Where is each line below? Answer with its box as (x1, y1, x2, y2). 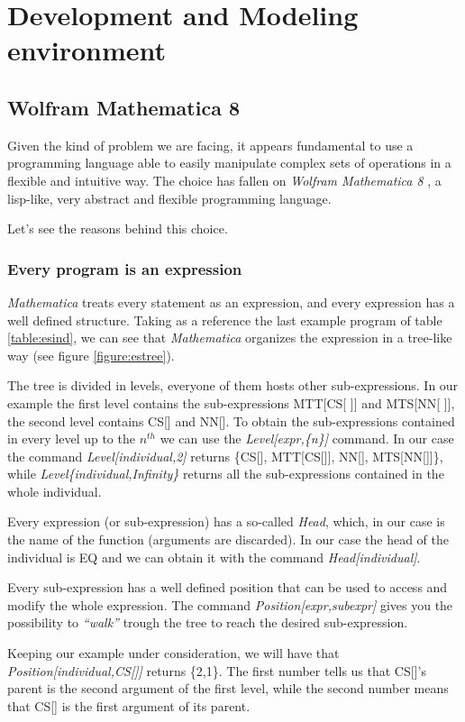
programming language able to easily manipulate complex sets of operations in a (7, 153, 451, 172)
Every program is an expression (7, 257, 242, 279)
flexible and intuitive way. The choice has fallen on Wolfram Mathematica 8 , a (7, 170, 442, 189)
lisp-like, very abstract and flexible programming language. (7, 188, 332, 207)
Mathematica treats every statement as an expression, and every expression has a (7, 292, 455, 311)
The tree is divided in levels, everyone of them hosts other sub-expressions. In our (7, 376, 459, 395)
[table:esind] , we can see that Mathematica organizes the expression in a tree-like (7, 328, 452, 347)
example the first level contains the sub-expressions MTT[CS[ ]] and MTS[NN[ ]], (7, 393, 455, 412)
